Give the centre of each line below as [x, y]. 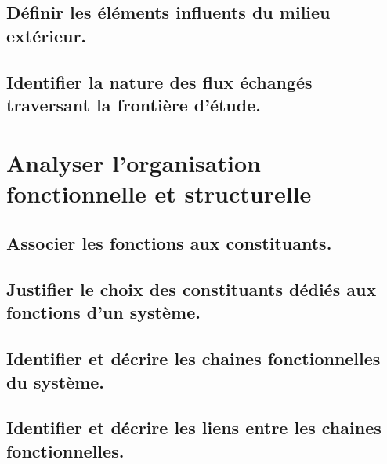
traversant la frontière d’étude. [134, 104]
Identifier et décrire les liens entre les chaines [194, 427]
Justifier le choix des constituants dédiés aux [192, 289]
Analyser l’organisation [134, 162]
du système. [56, 381]
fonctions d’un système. [103, 312]
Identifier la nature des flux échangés [159, 81]
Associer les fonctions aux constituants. [169, 243]
